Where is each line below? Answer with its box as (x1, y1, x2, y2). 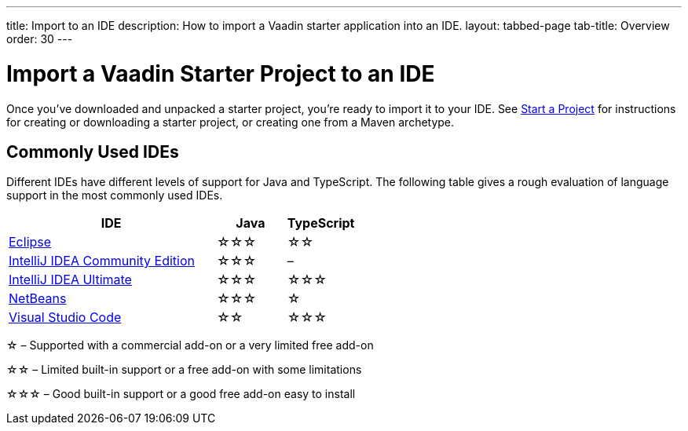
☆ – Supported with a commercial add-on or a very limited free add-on (6, 338, 374, 352)
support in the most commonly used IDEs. (6, 188, 223, 203)
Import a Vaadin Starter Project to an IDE (6, 60, 435, 87)
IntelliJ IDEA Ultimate (9, 272, 132, 288)
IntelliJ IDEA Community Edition (9, 253, 195, 269)
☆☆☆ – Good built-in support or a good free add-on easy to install (6, 387, 356, 401)
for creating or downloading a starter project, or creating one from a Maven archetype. (6, 115, 455, 129)
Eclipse (9, 234, 52, 250)
